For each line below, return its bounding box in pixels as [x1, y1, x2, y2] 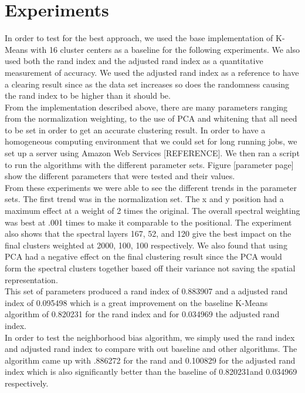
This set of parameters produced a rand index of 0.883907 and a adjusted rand [5, 285, 288, 297]
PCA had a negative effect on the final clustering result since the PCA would [5, 250, 282, 263]
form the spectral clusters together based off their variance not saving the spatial [5, 262, 296, 274]
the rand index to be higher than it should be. [5, 89, 171, 102]
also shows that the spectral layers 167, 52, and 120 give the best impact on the [5, 227, 292, 240]
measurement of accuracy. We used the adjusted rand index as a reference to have [5, 66, 299, 78]
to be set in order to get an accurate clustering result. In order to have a [5, 123, 266, 136]
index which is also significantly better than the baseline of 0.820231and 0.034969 [5, 365, 297, 378]
